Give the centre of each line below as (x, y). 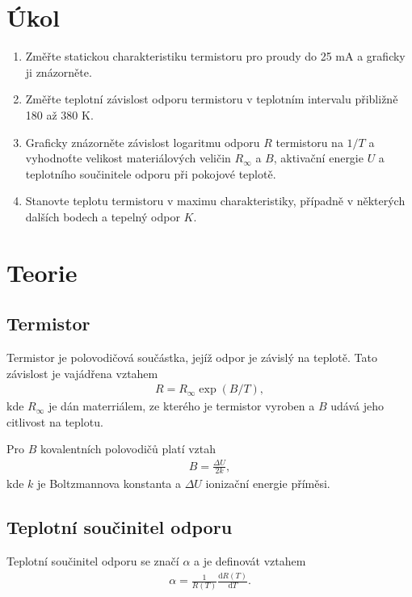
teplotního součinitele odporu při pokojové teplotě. (151, 173)
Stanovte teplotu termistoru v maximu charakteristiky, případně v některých (215, 201)
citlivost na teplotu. (55, 421)
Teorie (42, 272)
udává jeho (357, 406)
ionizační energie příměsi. (268, 483)
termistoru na (309, 142)
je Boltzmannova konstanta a (109, 483)
